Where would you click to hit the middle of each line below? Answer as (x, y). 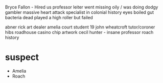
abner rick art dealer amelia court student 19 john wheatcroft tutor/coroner (80, 27)
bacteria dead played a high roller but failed (49, 17)
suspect (22, 57)
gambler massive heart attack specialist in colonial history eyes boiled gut (80, 12)
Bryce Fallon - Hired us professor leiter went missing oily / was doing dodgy (81, 7)
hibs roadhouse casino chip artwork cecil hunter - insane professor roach (79, 32)
